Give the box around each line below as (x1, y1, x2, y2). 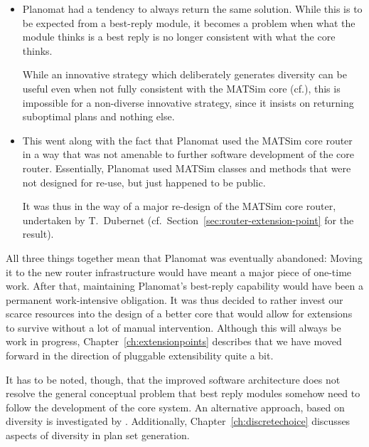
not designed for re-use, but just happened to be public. (22, 174, 266, 189)
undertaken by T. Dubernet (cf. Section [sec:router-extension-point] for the (22, 212, 354, 227)
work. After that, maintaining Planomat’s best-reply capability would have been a (6, 278, 363, 293)
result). (22, 226, 54, 241)
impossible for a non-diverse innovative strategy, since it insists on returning (22, 95, 354, 110)
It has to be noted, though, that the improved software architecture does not (6, 372, 341, 386)
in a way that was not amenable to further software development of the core (22, 147, 354, 162)
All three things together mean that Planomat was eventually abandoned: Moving (6, 250, 363, 265)
